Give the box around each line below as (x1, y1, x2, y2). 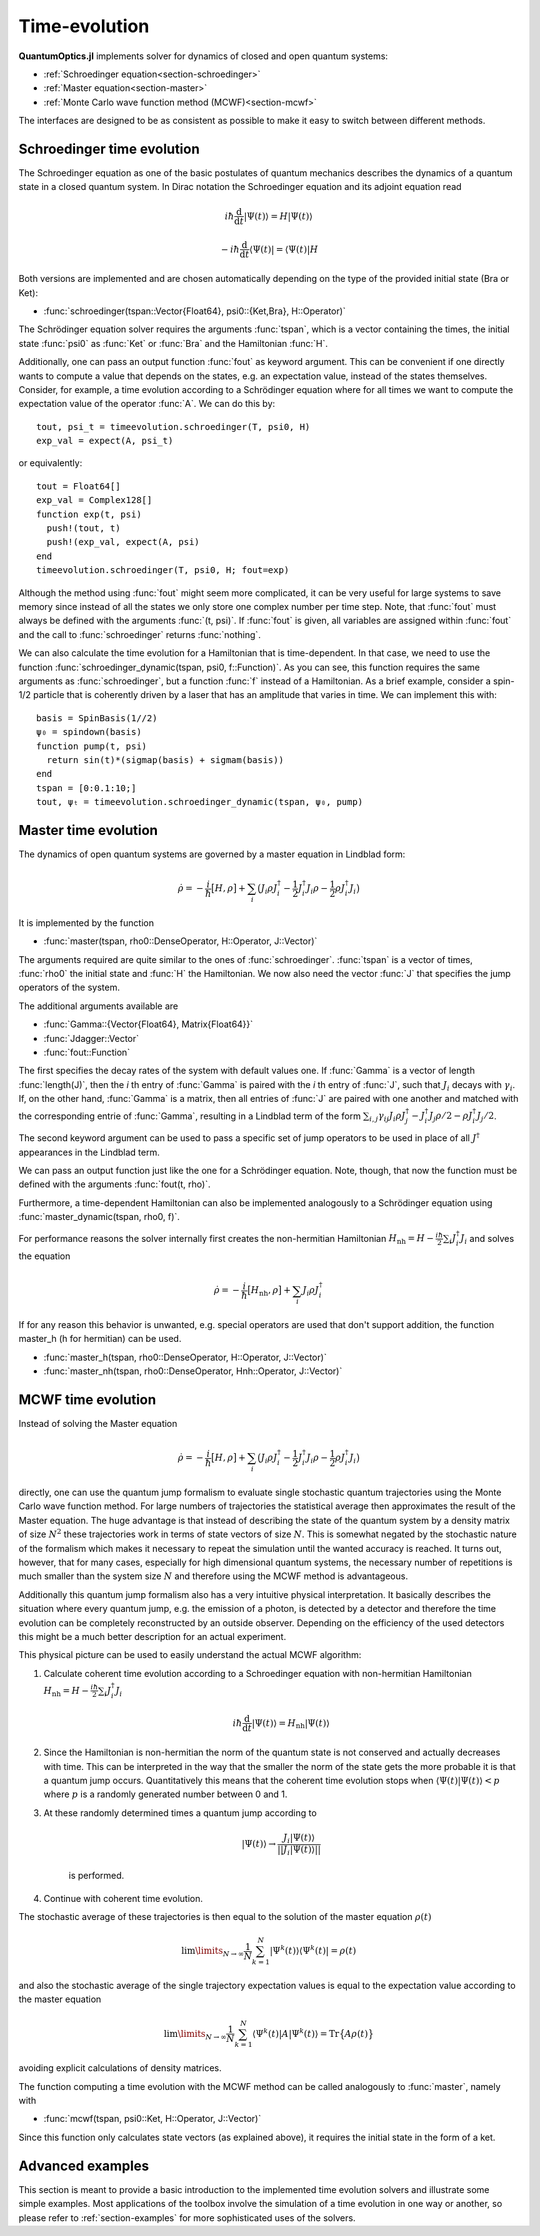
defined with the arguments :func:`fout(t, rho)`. (18, 1178, 211, 1190)
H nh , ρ (250, 1285, 279, 1299)
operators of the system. (18, 981, 120, 994)
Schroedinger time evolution (18, 140, 200, 157)
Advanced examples (18, 2157, 150, 2174)
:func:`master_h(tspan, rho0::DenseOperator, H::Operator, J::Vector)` (43, 1351, 327, 1363)
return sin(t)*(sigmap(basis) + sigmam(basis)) (46, 754, 285, 765)
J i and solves (460, 1232, 515, 1247)
